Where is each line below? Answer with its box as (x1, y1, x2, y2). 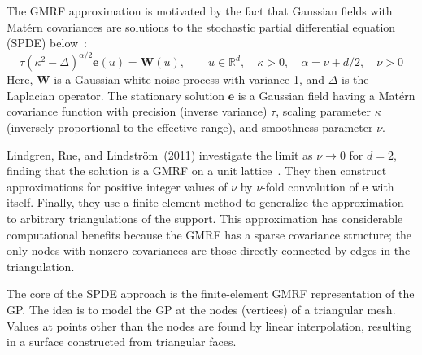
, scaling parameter (276, 103, 371, 120)
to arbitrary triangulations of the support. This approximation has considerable (7, 210, 403, 227)
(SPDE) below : (7, 34, 88, 51)
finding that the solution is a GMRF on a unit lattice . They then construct (7, 162, 387, 179)
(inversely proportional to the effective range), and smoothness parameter (7, 119, 373, 136)
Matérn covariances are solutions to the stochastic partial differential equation (7, 18, 396, 35)
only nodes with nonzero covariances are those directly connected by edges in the (7, 242, 411, 259)
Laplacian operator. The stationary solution (7, 86, 225, 103)
